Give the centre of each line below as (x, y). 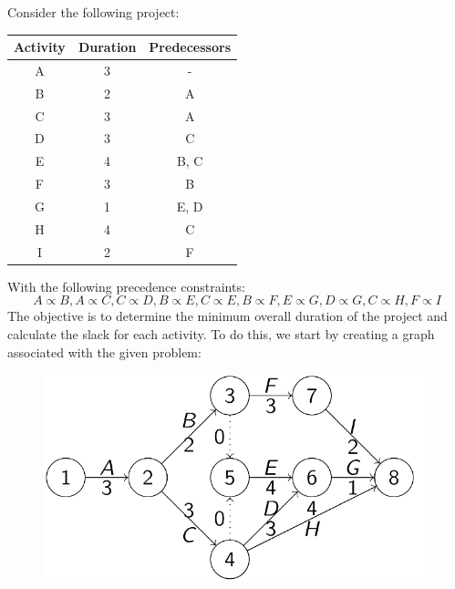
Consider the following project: (93, 12)
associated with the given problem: (104, 351)
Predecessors (190, 47)
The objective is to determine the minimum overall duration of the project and (227, 316)
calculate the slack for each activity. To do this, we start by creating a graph (221, 333)
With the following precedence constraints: (126, 286)
